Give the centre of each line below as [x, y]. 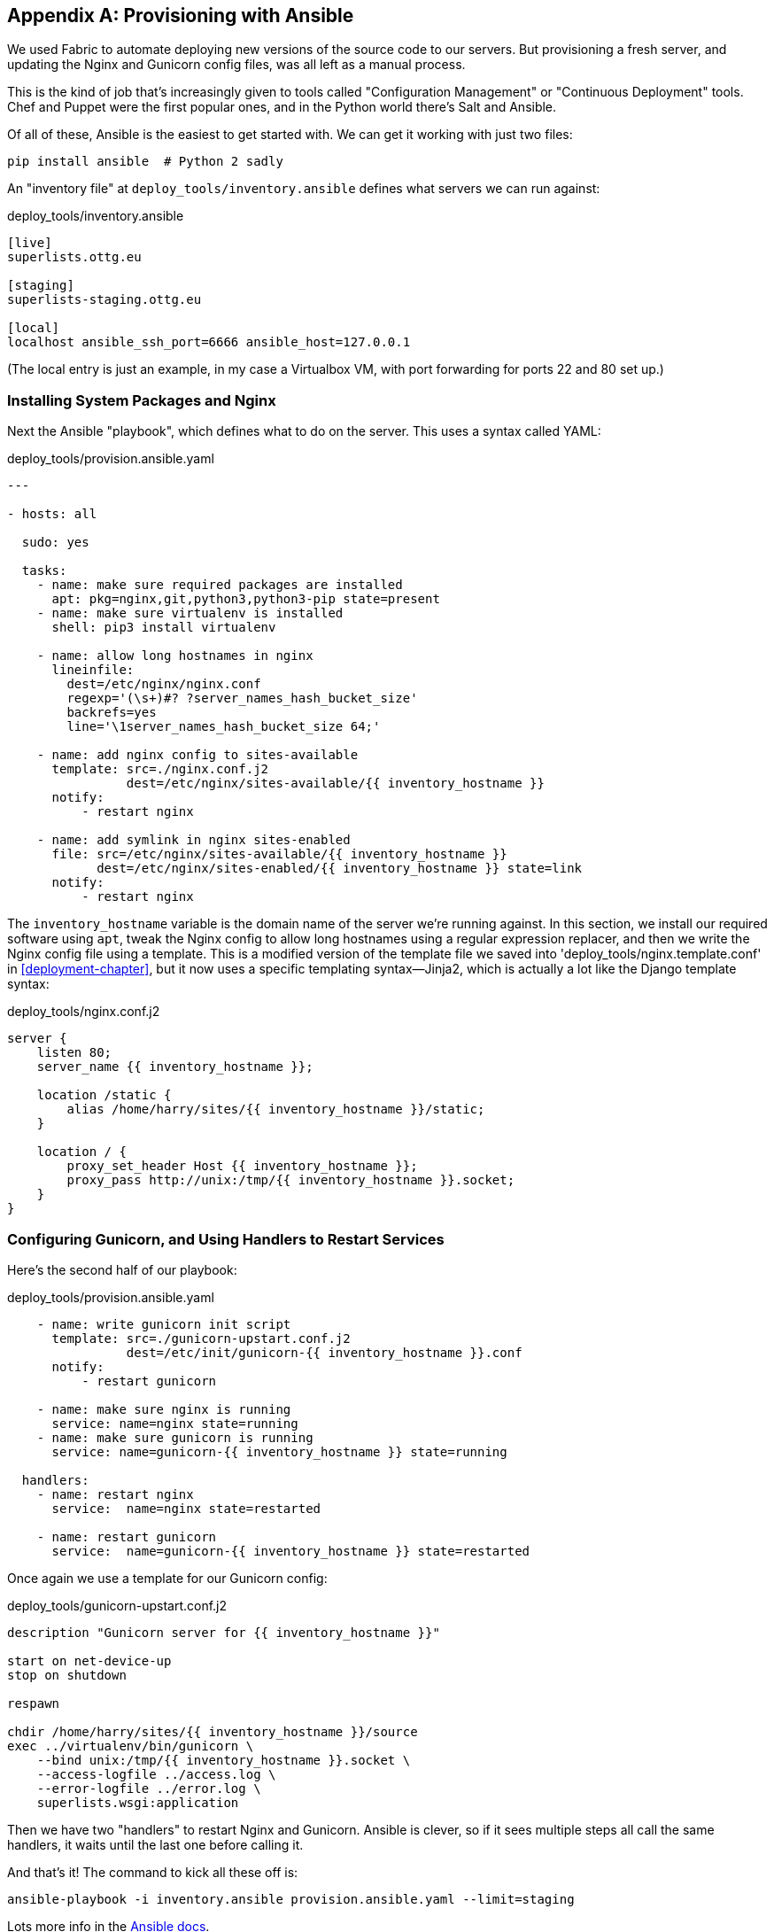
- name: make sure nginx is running [164, 1409]
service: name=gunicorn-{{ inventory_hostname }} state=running [279, 1451]
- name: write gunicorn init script [164, 1324]
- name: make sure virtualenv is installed [190, 613]
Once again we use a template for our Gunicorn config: [167, 1578]
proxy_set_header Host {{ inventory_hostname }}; [242, 1166]
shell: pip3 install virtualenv [164, 628]
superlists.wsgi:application [138, 1802]
